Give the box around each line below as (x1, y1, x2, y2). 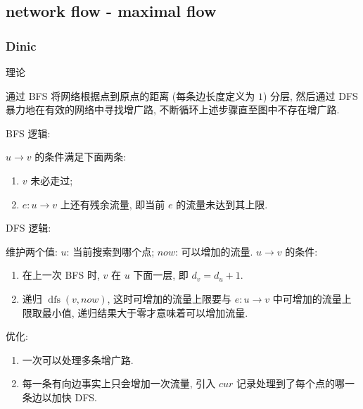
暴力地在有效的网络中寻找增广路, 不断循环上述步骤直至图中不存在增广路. (6, 102, 340, 117)
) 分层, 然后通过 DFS (262, 88, 358, 103)
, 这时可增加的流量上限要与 (107, 291, 232, 306)
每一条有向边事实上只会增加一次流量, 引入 (22, 376, 216, 391)
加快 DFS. (51, 389, 97, 404)
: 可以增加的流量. (174, 244, 253, 258)
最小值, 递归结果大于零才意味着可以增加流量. (42, 305, 248, 320)
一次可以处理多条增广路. (22, 352, 134, 367)
